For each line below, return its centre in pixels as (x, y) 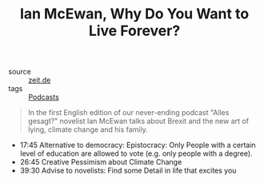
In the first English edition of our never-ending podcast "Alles (128, 113)
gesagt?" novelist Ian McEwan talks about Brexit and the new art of (138, 121)
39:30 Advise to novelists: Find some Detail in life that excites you (128, 171)
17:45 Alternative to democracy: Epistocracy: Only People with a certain (138, 145)
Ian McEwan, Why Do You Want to (134, 14)
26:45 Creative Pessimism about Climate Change (101, 162)
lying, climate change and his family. (88, 129)
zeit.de (40, 80)
